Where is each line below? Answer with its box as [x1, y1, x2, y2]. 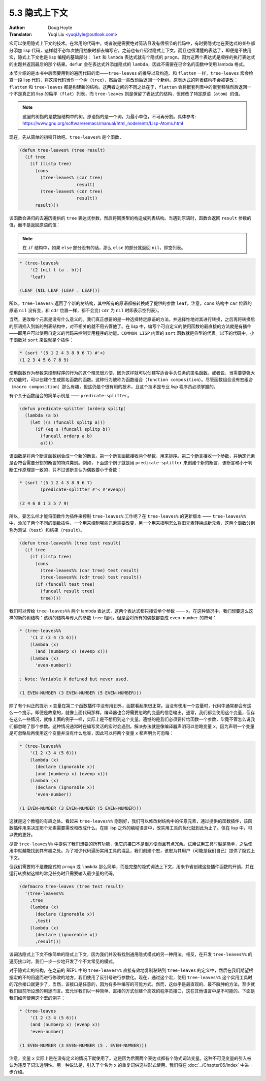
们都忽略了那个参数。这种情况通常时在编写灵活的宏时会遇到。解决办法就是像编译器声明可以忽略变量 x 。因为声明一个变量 [9, 723, 255, 729]
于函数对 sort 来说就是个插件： [9, 337, 74, 343]
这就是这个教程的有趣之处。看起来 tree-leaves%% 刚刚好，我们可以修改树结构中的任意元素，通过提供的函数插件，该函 [9, 818, 253, 824]
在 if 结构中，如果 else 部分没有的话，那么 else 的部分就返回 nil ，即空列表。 [22, 244, 186, 251]
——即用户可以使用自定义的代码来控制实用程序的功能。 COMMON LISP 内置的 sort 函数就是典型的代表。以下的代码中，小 [9, 330, 255, 336]
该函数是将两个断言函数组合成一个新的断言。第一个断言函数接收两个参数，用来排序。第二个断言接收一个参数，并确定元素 [9, 453, 255, 459]
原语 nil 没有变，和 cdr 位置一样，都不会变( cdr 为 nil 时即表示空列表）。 [9, 307, 162, 313]
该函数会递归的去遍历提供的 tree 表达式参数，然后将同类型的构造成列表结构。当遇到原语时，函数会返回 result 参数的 [9, 215, 252, 221]
